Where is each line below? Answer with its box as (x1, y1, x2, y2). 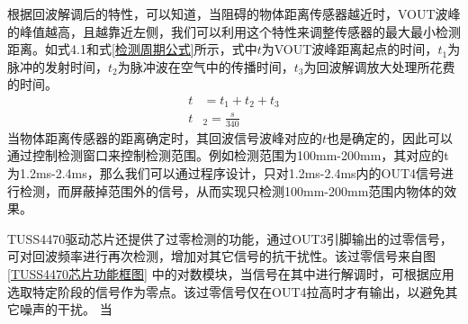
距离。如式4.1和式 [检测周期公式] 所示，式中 (7, 40, 257, 58)
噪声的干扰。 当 (19, 300, 112, 319)
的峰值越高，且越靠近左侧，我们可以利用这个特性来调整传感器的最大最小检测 (7, 22, 461, 40)
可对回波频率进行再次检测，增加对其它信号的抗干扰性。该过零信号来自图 (7, 247, 436, 265)
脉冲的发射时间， (7, 57, 108, 76)
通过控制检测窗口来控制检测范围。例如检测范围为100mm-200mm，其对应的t (7, 146, 449, 165)
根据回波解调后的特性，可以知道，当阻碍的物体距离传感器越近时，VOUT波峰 (7, 4, 461, 22)
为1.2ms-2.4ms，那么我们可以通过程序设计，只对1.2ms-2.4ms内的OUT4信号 (7, 164, 442, 183)
